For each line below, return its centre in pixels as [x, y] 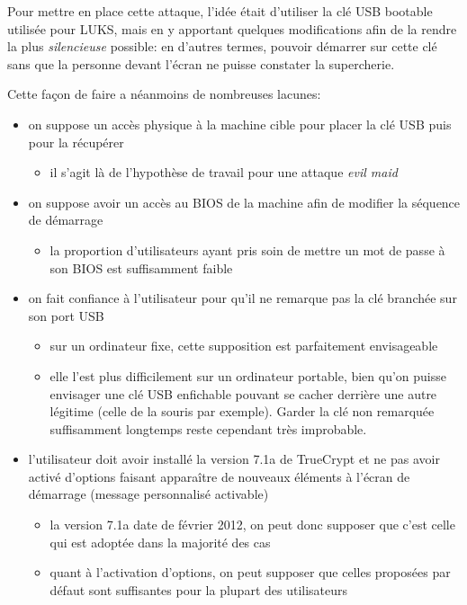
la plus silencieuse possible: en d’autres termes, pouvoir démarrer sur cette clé [222, 46]
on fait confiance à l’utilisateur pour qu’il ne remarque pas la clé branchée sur [242, 298]
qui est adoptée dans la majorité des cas [160, 542]
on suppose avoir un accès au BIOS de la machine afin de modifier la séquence [244, 202]
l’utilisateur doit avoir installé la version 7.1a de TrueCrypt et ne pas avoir [234, 459]
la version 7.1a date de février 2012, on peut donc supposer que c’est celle [252, 525]
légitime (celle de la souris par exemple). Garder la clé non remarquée [242, 411]
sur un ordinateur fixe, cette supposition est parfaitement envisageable [244, 346]
